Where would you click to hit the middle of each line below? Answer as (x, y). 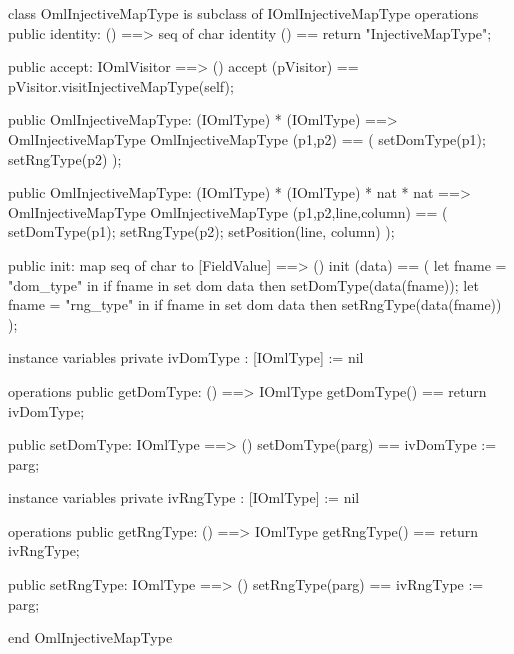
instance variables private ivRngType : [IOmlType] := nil (184, 497)
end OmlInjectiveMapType (90, 637)
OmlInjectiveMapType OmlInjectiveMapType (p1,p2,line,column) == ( (228, 211)
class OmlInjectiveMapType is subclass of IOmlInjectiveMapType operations (243, 13)
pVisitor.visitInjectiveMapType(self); (121, 85)
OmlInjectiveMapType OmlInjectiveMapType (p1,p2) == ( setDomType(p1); (247, 138)
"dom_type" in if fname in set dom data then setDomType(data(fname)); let (243, 284)
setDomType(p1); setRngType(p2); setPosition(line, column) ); (201, 231)
